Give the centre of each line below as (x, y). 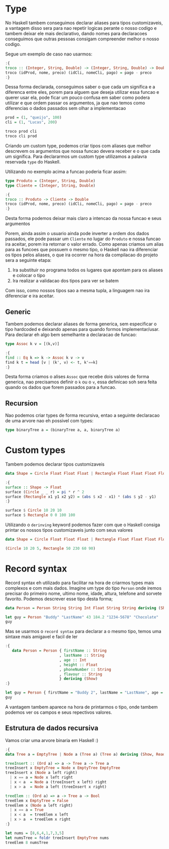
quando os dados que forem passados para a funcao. (61, 387)
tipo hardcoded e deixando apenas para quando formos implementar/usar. (82, 329)
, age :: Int (73, 660)
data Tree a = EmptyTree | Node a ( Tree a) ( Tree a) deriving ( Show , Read (85, 754)
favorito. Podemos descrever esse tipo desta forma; (59, 599)
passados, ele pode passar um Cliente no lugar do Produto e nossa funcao (83, 239)
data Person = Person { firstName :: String (59, 651)
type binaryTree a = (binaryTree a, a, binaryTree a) (63, 430)
